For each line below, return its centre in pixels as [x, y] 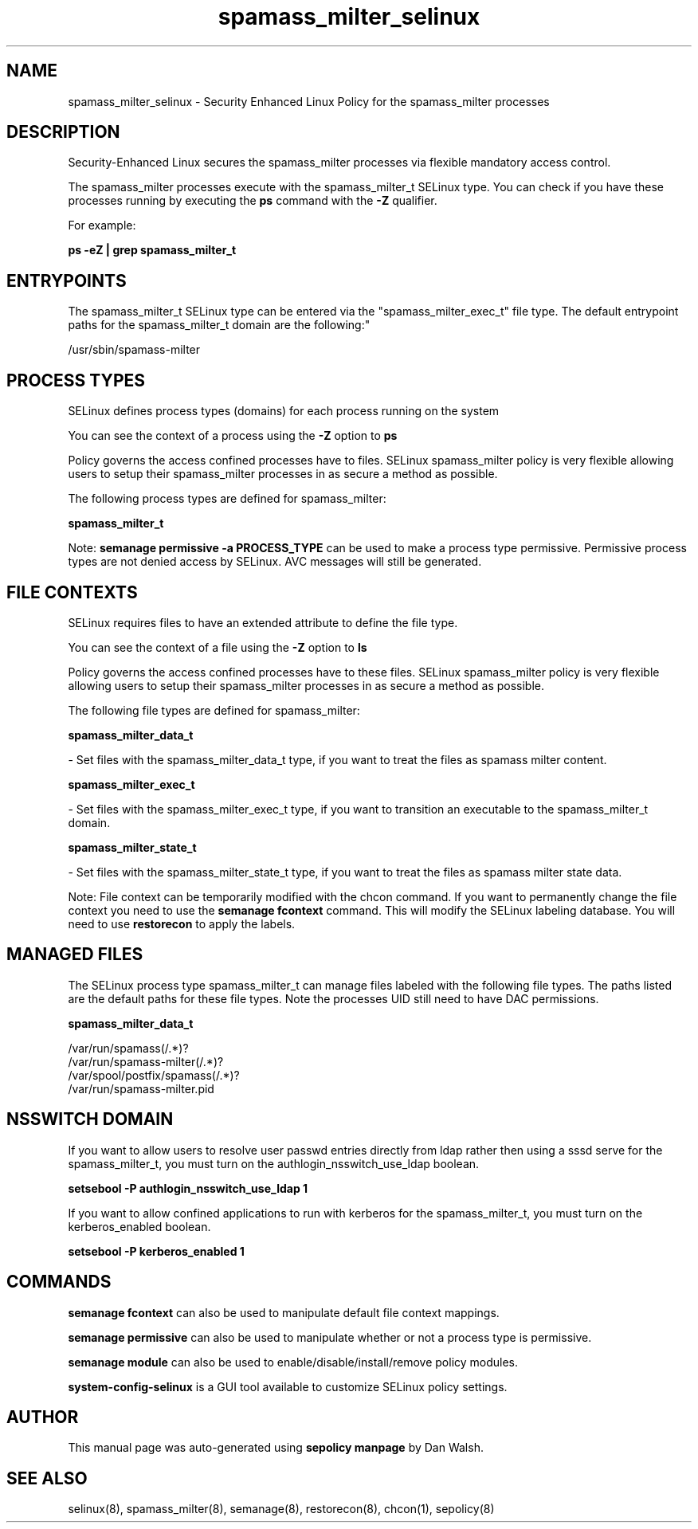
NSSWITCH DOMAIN [90, 1119]
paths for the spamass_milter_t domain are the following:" [219, 325]
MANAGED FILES [75, 955]
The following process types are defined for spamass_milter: [227, 499]
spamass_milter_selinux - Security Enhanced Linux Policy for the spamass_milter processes [309, 101]
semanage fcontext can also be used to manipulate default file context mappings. [284, 1312]
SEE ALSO [47, 1478]
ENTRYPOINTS [67, 280]
